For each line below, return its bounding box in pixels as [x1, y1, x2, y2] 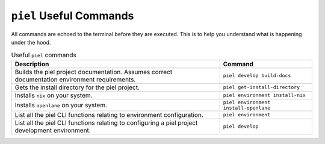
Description [14, 60, 49, 68]
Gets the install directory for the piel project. [14, 83, 140, 92]
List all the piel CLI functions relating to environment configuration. [14, 110, 204, 119]
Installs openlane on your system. [14, 101, 108, 109]
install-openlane [223, 104, 271, 111]
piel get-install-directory [223, 84, 300, 90]
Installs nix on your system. [14, 91, 93, 99]
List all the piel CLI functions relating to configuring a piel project [14, 118, 198, 127]
